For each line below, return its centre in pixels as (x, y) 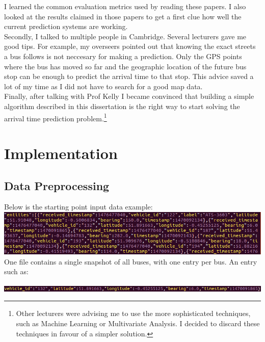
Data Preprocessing (57, 185)
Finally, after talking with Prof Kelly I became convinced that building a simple (129, 96)
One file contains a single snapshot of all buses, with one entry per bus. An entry (131, 261)
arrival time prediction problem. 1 (56, 117)
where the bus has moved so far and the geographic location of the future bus (125, 66)
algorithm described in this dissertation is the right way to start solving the (122, 106)
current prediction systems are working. (66, 26)
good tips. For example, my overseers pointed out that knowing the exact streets (130, 46)
